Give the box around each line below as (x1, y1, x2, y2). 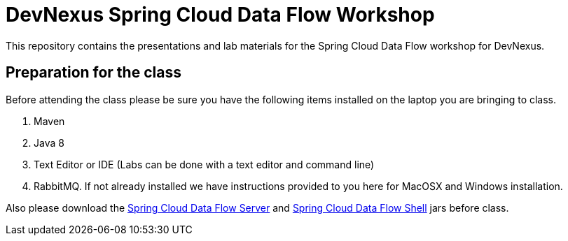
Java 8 (34, 136, 64, 149)
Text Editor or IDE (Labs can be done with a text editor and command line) (34, 158, 375, 170)
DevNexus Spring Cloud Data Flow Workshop (6, 3, 435, 27)
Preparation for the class (6, 64, 181, 82)
